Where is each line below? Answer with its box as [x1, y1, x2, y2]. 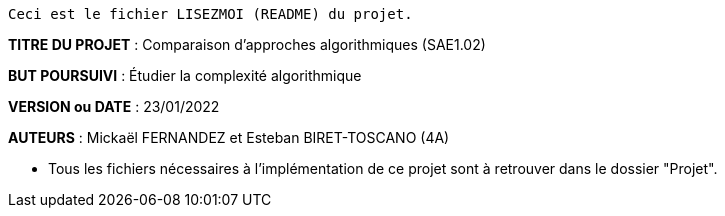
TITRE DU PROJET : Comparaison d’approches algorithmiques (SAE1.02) [8, 36, 486, 53]
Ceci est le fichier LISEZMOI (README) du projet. [8, 6, 413, 22]
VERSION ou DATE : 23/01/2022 [8, 98, 220, 115]
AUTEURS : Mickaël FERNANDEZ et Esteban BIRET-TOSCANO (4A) [8, 129, 450, 146]
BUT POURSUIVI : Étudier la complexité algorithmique [8, 67, 362, 84]
